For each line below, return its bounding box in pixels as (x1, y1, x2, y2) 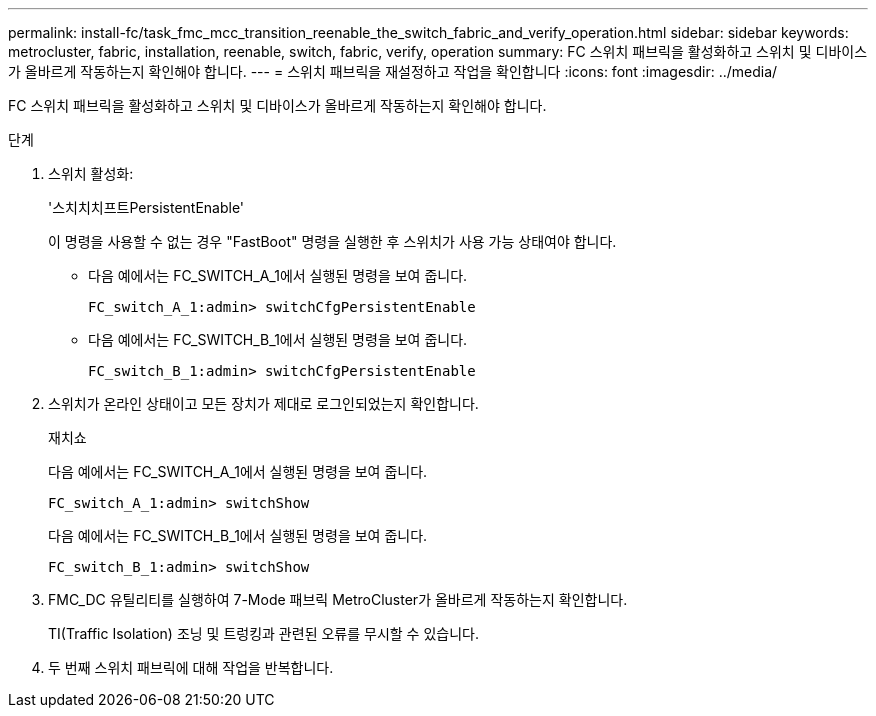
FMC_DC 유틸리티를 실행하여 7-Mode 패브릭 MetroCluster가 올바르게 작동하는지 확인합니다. (48, 591, 628, 608)
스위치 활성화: (48, 165, 134, 182)
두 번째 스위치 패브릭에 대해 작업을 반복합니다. (48, 659, 334, 676)
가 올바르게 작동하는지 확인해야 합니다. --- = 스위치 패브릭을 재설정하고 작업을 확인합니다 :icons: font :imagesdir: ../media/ (8, 63, 778, 80)
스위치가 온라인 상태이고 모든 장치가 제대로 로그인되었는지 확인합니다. (48, 395, 479, 412)
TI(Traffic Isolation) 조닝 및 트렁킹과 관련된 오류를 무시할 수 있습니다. (48, 625, 479, 642)
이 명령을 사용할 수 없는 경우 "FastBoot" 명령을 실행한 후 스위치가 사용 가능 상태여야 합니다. (48, 233, 617, 250)
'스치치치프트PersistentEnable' (48, 199, 245, 216)
